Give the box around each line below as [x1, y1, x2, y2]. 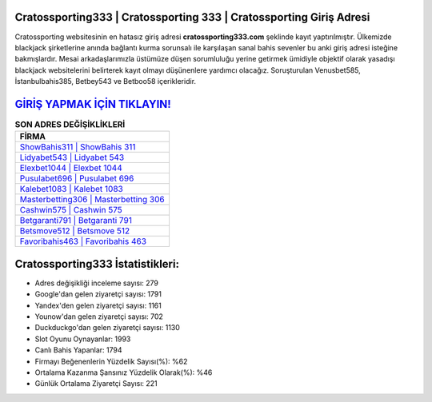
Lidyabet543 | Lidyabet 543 [19, 152, 125, 163]
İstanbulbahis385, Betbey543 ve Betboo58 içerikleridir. [14, 77, 196, 86]
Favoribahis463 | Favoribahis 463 [19, 236, 147, 247]
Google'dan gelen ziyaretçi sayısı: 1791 [34, 289, 162, 299]
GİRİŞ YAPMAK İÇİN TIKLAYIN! [14, 97, 171, 111]
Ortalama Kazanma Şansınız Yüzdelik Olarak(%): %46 [34, 368, 213, 377]
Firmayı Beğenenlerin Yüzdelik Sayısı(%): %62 [34, 356, 188, 366]
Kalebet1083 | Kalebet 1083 [19, 184, 123, 195]
